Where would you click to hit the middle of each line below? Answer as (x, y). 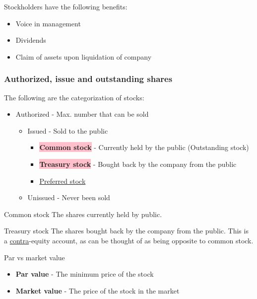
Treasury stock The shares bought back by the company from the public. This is (126, 231)
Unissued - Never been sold (69, 197)
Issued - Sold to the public (68, 130)
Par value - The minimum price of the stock (85, 274)
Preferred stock (63, 181)
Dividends (31, 40)
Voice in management (48, 23)
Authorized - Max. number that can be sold (82, 114)
